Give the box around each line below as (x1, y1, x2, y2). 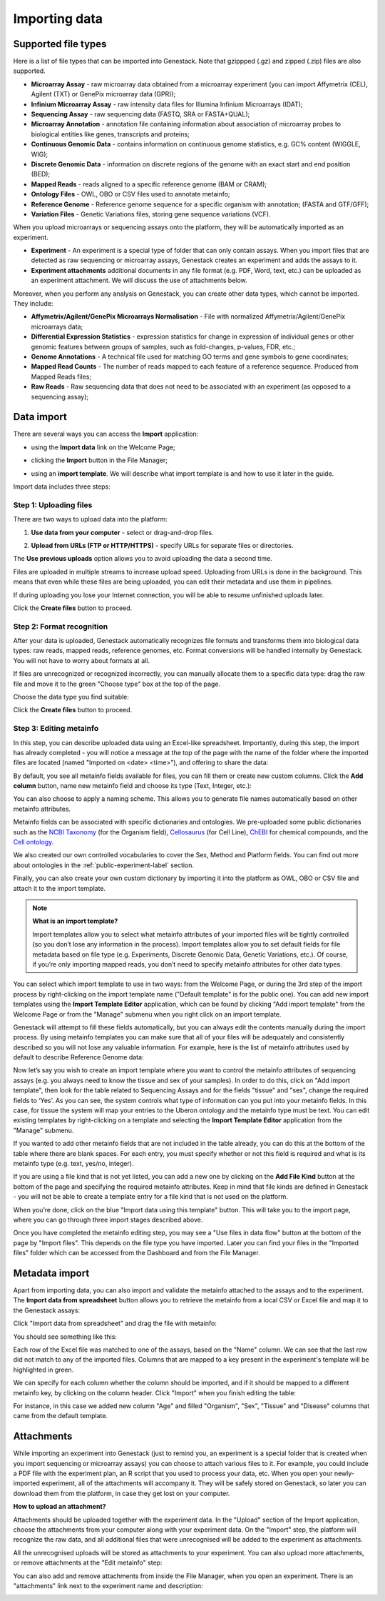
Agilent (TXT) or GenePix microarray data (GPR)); (31, 90, 176, 99)
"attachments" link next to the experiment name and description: (13, 1581, 203, 1590)
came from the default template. (13, 1412, 108, 1420)
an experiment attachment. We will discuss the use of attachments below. (31, 276, 247, 285)
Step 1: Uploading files (13, 500, 93, 510)
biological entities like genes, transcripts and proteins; (31, 129, 190, 139)
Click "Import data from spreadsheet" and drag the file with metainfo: (13, 1319, 217, 1328)
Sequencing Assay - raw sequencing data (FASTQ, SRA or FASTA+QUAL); (31, 110, 250, 119)
